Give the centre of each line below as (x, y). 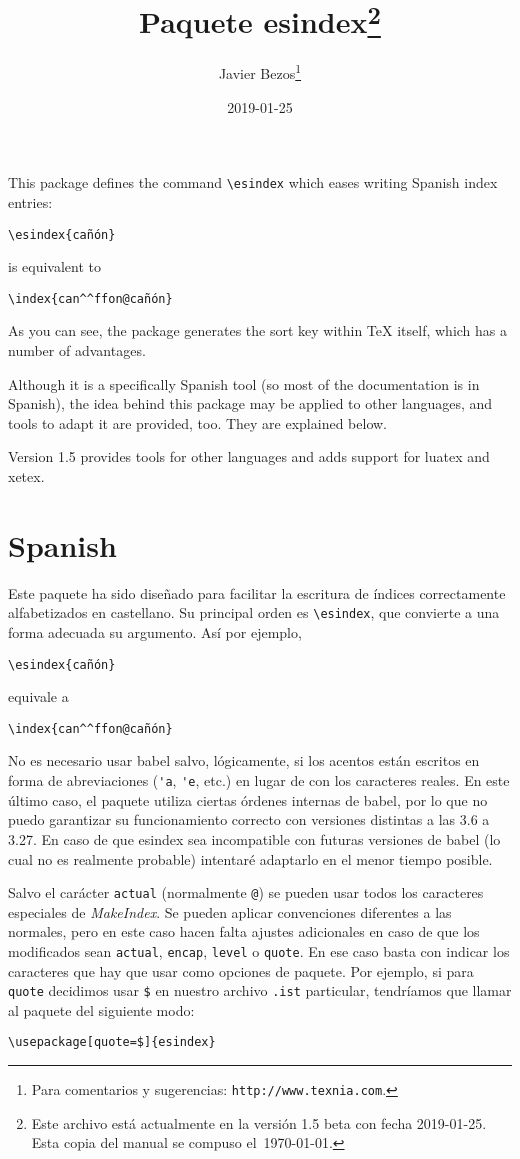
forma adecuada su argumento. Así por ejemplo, (155, 631)
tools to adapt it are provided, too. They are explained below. (197, 422)
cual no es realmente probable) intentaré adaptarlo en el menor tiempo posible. (250, 858)
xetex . (26, 476)
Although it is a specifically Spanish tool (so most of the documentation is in (244, 383)
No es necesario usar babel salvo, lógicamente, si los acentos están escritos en (244, 760)
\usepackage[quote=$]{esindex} (112, 1042)
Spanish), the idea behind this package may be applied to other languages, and (250, 403)
